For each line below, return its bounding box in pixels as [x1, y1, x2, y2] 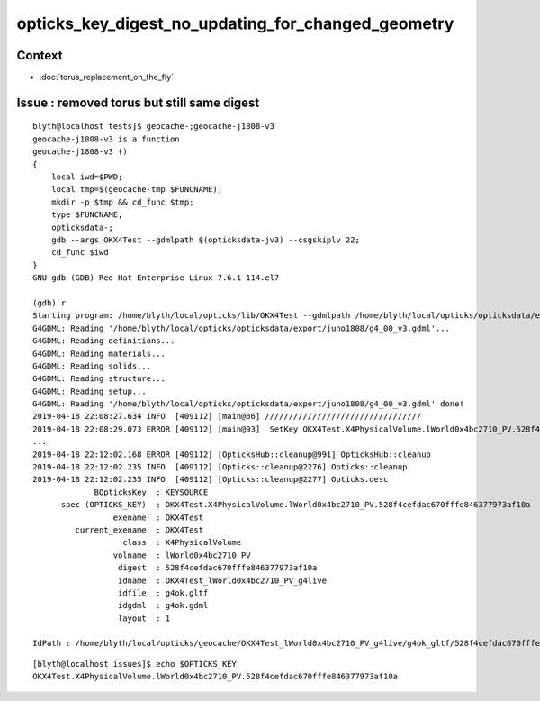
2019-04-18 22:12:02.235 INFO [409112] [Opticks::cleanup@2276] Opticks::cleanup [32, 462, 408, 472]
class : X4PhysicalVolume [122, 537, 242, 548]
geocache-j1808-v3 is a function [32, 133, 180, 144]
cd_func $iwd [50, 248, 109, 258]
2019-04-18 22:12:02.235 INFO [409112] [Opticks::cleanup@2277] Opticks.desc [32, 474, 389, 485]
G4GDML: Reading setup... [32, 386, 148, 396]
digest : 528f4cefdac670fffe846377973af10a [117, 563, 318, 573]
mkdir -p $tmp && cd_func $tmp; [50, 196, 194, 207]
